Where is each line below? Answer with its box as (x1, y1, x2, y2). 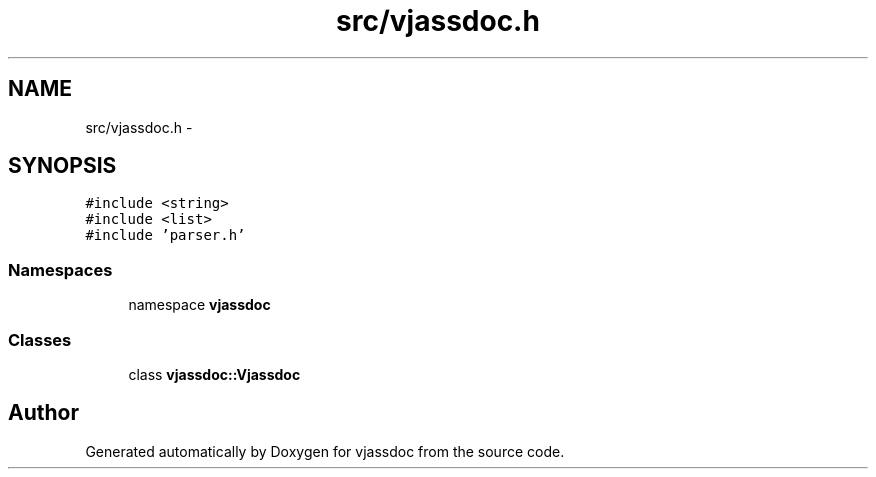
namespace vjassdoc (128, 296, 271, 314)
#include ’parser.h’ (85, 227, 246, 244)
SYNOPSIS (8, 153, 117, 179)
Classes (8, 329, 72, 350)
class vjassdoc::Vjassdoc (128, 365, 301, 383)
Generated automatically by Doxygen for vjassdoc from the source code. (85, 442, 565, 460)
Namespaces (8, 259, 113, 280)
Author (8, 400, 79, 426)
